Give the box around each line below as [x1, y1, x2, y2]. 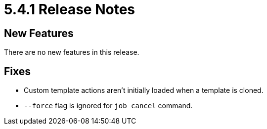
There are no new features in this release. [4, 48, 139, 57]
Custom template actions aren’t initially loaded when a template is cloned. [24, 86, 264, 95]
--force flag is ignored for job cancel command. [24, 101, 193, 110]
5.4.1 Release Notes [4, 1, 135, 18]
